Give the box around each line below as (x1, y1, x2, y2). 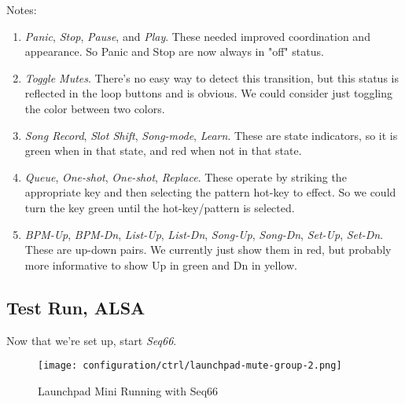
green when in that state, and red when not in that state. (24, 142, 302, 159)
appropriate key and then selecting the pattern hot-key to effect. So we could (24, 184, 396, 200)
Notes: (6, 2, 37, 17)
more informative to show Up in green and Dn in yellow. (24, 256, 297, 273)
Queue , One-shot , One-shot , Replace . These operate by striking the (24, 168, 347, 185)
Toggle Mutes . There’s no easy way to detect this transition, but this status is (24, 69, 399, 86)
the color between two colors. (24, 100, 165, 116)
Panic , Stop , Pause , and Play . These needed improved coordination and (24, 28, 370, 44)
